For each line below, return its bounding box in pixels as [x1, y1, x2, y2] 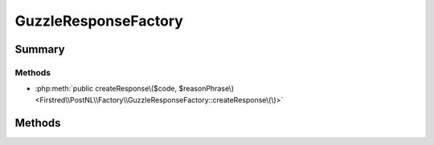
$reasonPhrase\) [178, 84, 235, 94]
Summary [14, 42, 65, 56]
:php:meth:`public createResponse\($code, [35, 84, 177, 94]
